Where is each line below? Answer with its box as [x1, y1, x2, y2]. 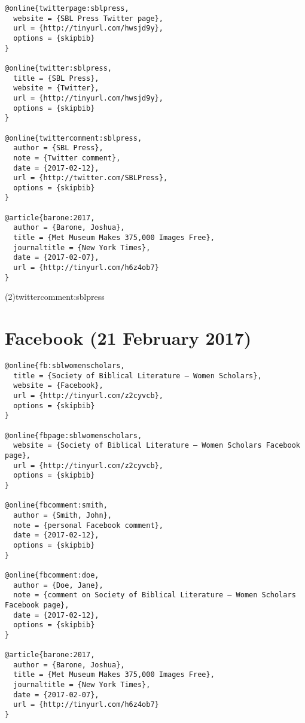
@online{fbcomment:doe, [5, 570, 99, 579]
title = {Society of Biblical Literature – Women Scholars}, [13, 371, 262, 380]
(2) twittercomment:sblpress [5, 290, 105, 303]
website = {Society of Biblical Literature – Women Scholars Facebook [13, 441, 300, 450]
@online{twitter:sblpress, [5, 63, 112, 72]
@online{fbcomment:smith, [5, 501, 108, 510]
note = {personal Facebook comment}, [13, 521, 163, 530]
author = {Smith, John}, [13, 511, 112, 520]
